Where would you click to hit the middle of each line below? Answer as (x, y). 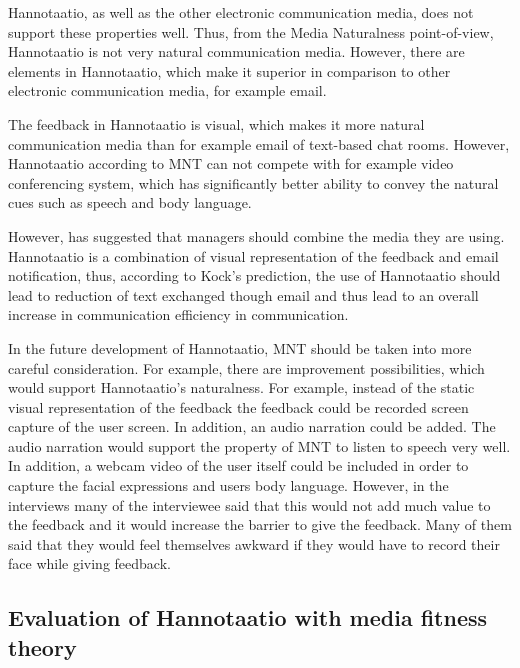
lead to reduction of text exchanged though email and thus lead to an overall (243, 294)
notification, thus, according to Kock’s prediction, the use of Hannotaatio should (254, 275)
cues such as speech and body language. (130, 202)
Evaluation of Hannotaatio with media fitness (248, 617)
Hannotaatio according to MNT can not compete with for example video (231, 163)
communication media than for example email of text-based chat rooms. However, (259, 143)
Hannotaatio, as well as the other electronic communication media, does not (241, 12)
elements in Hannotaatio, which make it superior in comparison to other (229, 70)
